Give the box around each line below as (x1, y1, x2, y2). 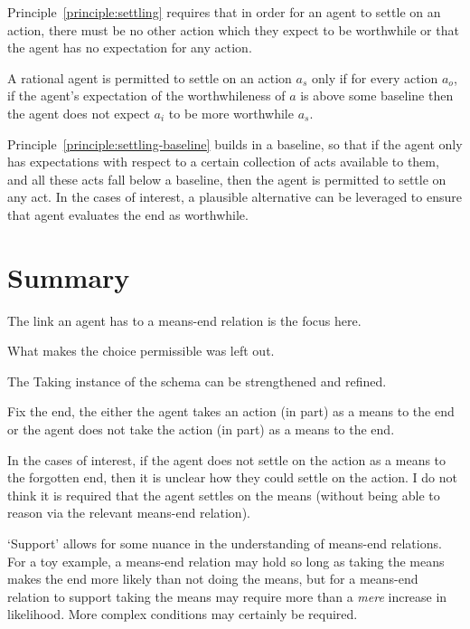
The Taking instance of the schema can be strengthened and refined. (7, 371, 387, 390)
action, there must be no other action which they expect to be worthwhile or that (7, 20, 459, 39)
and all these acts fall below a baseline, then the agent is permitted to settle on (7, 169, 446, 188)
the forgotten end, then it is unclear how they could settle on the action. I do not (7, 468, 458, 487)
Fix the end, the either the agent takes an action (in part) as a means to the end (7, 402, 455, 421)
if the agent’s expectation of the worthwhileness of (7, 86, 286, 105)
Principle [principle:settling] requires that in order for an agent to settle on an (7, 3, 441, 21)
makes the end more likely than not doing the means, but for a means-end (7, 569, 418, 588)
